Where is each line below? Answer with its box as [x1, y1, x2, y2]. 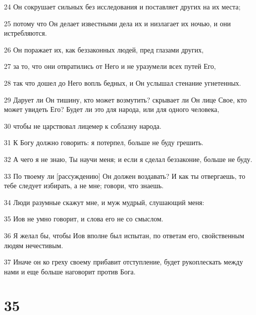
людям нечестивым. [4, 240, 63, 250]
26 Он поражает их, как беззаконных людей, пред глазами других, [4, 44, 204, 54]
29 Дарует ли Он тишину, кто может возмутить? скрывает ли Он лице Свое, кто [4, 94, 247, 105]
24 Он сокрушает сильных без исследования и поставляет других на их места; [4, 1, 241, 11]
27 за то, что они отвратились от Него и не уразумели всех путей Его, [4, 61, 216, 71]
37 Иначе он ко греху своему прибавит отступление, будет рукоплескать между [4, 257, 243, 267]
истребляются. [4, 28, 47, 38]
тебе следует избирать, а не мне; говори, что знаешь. [4, 180, 164, 191]
